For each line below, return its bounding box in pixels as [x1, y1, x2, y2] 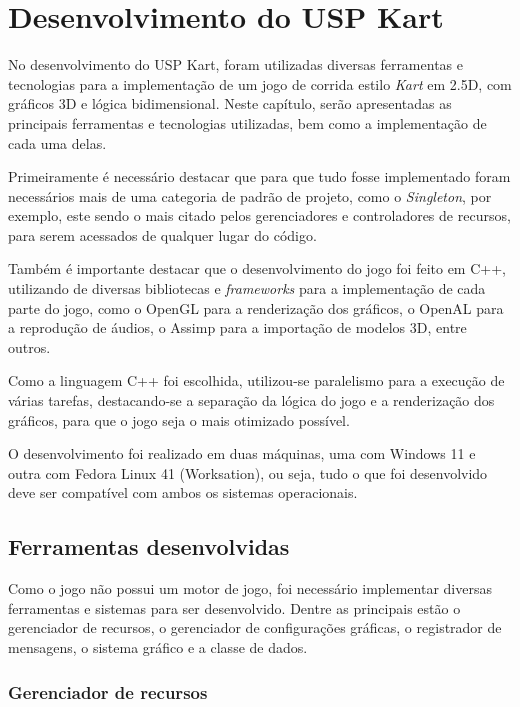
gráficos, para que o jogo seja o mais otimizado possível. [8, 409, 350, 430]
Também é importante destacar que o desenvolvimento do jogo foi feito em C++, [8, 258, 506, 279]
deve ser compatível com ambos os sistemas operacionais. [8, 482, 358, 503]
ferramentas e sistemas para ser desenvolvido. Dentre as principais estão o [8, 597, 461, 618]
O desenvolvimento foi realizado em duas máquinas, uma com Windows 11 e [8, 443, 476, 464]
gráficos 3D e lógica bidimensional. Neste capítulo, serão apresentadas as [8, 93, 452, 114]
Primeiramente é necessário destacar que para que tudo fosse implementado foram [8, 166, 511, 187]
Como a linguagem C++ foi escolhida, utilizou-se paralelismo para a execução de [8, 370, 505, 391]
